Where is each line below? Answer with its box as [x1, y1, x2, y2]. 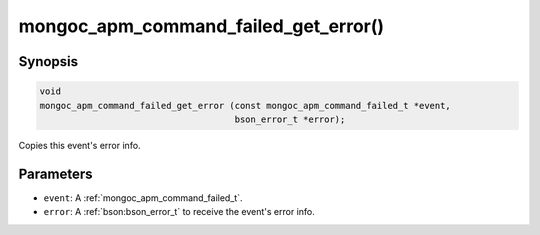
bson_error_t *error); [234, 113, 346, 125]
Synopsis [18, 53, 79, 70]
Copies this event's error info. [18, 139, 141, 151]
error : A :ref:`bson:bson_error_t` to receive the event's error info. [43, 206, 315, 218]
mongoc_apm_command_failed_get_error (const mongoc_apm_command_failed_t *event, [39, 100, 452, 111]
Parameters [18, 165, 93, 182]
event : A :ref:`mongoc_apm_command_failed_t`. [43, 191, 243, 204]
